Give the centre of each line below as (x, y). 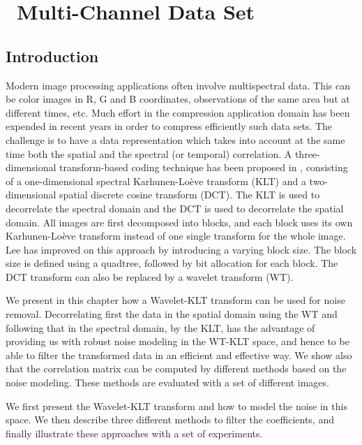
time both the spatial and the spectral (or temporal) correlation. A (149, 153)
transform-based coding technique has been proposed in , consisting (204, 167)
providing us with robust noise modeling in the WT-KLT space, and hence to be (178, 341)
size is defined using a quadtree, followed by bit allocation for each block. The (172, 263)
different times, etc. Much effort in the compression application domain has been (178, 112)
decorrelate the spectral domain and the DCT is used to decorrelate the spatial (175, 208)
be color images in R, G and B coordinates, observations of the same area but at (178, 99)
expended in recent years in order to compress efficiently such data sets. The (169, 126)
